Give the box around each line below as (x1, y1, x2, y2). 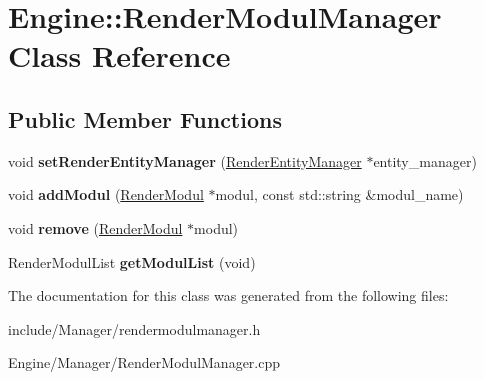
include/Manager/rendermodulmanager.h (8, 318, 261, 339)
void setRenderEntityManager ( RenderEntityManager (8, 150, 362, 171)
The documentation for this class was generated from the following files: (8, 285, 449, 306)
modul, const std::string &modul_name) (215, 184, 464, 205)
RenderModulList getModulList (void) (8, 251, 256, 272)
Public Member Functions (8, 103, 282, 134)
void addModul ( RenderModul (8, 184, 204, 205)
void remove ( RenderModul (8, 217, 183, 238)
